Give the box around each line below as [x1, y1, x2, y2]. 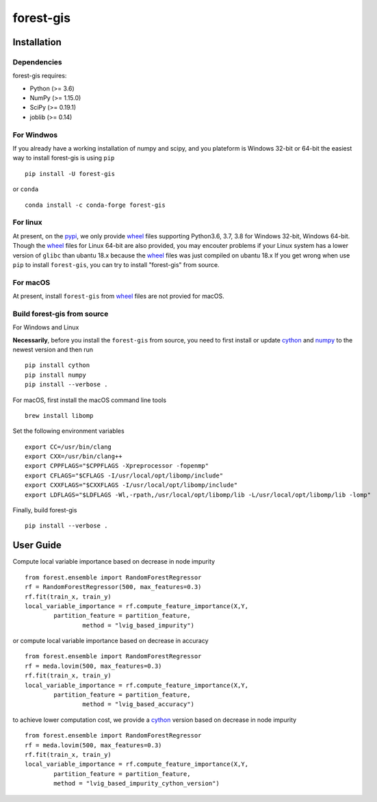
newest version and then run [12, 345, 94, 353]
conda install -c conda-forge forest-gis [25, 201, 166, 209]
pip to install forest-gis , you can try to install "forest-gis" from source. [12, 260, 220, 268]
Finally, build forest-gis [12, 506, 77, 514]
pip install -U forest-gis [25, 170, 116, 177]
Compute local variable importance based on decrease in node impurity [12, 557, 216, 566]
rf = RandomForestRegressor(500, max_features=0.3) [25, 583, 202, 591]
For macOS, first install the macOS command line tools [12, 396, 167, 404]
